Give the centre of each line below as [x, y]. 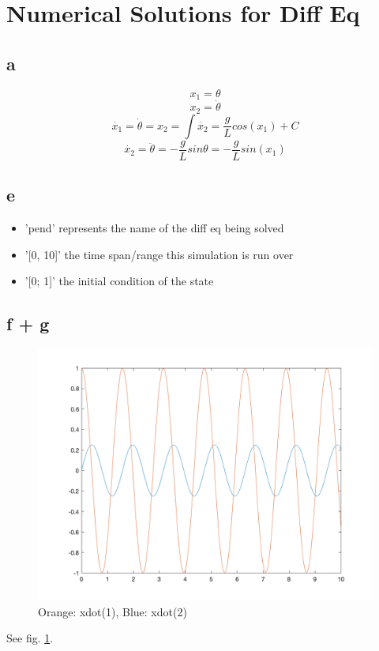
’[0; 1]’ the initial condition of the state [119, 281]
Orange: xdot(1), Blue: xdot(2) [113, 611]
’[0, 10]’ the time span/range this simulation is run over [159, 254]
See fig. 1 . [30, 638]
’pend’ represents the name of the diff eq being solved [154, 227]
